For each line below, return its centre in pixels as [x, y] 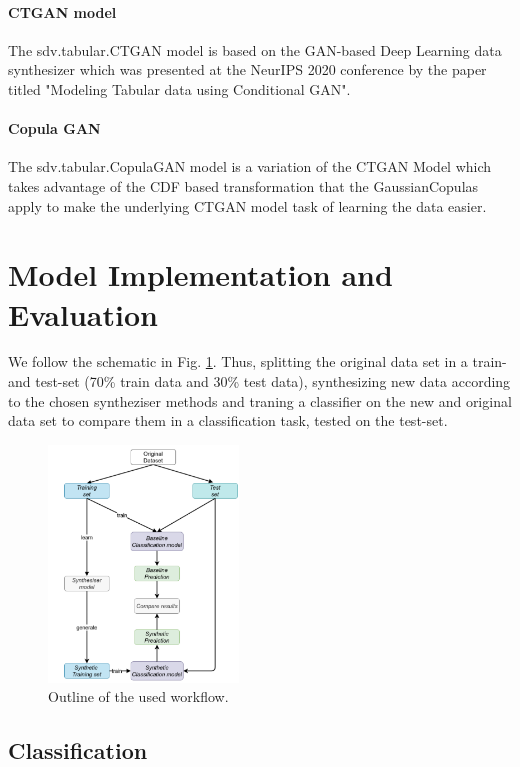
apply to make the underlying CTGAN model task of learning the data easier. [247, 205]
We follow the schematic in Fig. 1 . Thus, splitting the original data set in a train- [257, 361]
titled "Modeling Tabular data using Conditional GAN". [179, 88]
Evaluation [83, 313]
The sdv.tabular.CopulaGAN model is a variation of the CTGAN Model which [250, 166]
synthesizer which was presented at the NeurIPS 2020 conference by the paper [247, 69]
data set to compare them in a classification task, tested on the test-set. [228, 420]
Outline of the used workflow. [138, 696]
